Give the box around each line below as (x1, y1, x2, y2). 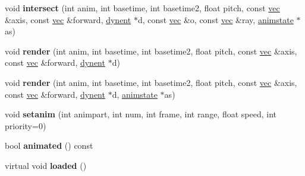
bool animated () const (5, 139, 93, 152)
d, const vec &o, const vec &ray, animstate (137, 13, 294, 25)
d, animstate (112, 88, 158, 100)
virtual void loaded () (5, 159, 87, 171)
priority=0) (5, 119, 46, 132)
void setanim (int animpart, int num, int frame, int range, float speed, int (5, 108, 277, 120)
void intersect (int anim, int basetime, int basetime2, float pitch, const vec (5, 2, 280, 14)
